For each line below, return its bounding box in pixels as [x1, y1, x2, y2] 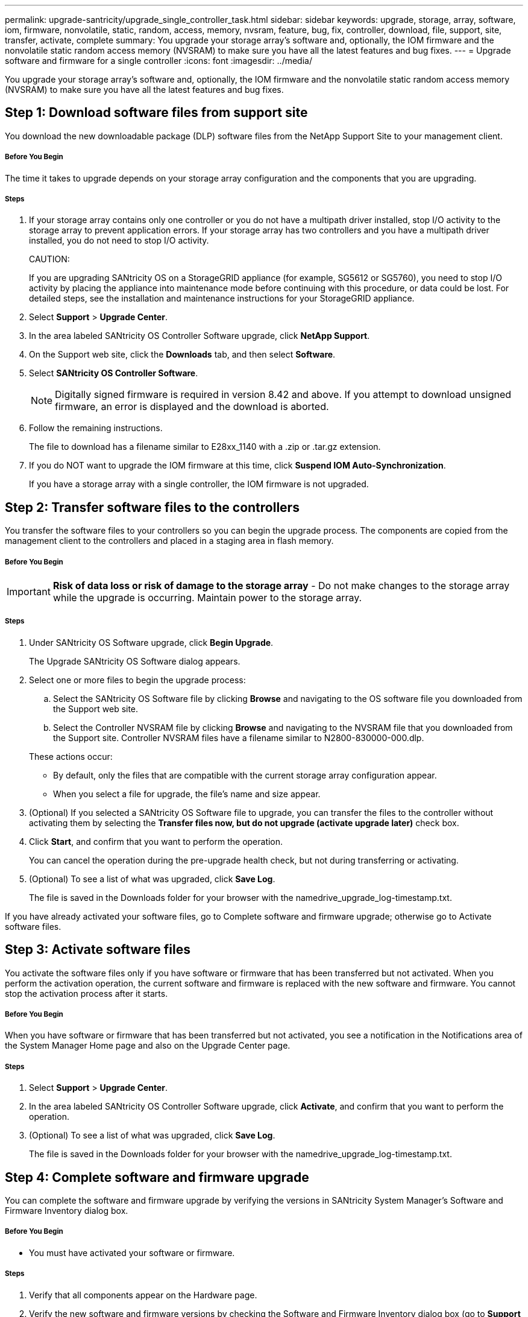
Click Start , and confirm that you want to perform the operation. [29, 836, 283, 847]
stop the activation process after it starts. [5, 988, 168, 999]
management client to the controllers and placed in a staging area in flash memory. [5, 535, 334, 546]
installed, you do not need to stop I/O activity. [29, 235, 209, 246]
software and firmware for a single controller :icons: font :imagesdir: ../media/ [5, 55, 312, 66]
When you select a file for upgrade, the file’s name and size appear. [53, 788, 321, 799]
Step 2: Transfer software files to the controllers [5, 499, 300, 515]
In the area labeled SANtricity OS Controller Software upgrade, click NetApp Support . [29, 330, 370, 341]
